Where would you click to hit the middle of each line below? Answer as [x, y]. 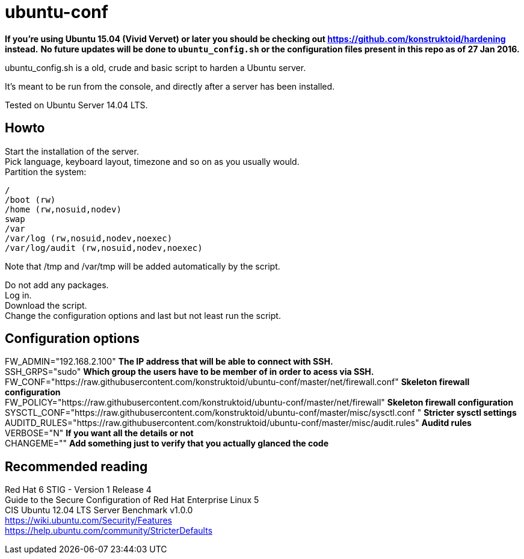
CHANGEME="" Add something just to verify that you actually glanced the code [167, 443]
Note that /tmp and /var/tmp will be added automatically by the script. [143, 266]
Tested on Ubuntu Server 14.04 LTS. [76, 105]
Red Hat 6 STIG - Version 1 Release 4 [78, 490]
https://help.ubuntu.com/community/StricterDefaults [109, 531]
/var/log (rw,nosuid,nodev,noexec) [89, 238]
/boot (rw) [30, 199]
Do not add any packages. [57, 285]
